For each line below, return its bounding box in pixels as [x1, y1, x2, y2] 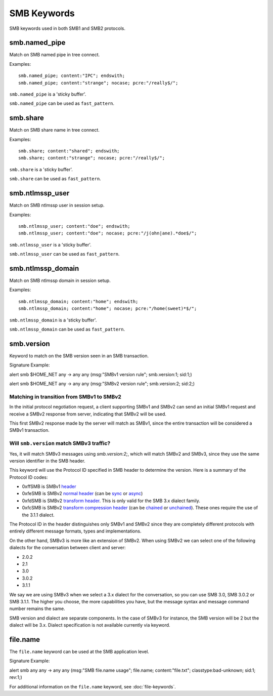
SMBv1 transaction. [9, 427, 50, 433]
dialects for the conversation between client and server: [9, 545, 126, 551]
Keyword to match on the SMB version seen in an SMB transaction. [9, 352, 149, 359]
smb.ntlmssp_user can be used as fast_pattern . [9, 251, 120, 257]
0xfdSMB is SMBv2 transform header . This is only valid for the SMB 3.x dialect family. [22, 498, 201, 504]
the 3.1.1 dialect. [22, 512, 55, 518]
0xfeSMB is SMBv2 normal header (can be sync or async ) [22, 490, 143, 497]
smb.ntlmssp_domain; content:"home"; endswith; [18, 299, 139, 304]
